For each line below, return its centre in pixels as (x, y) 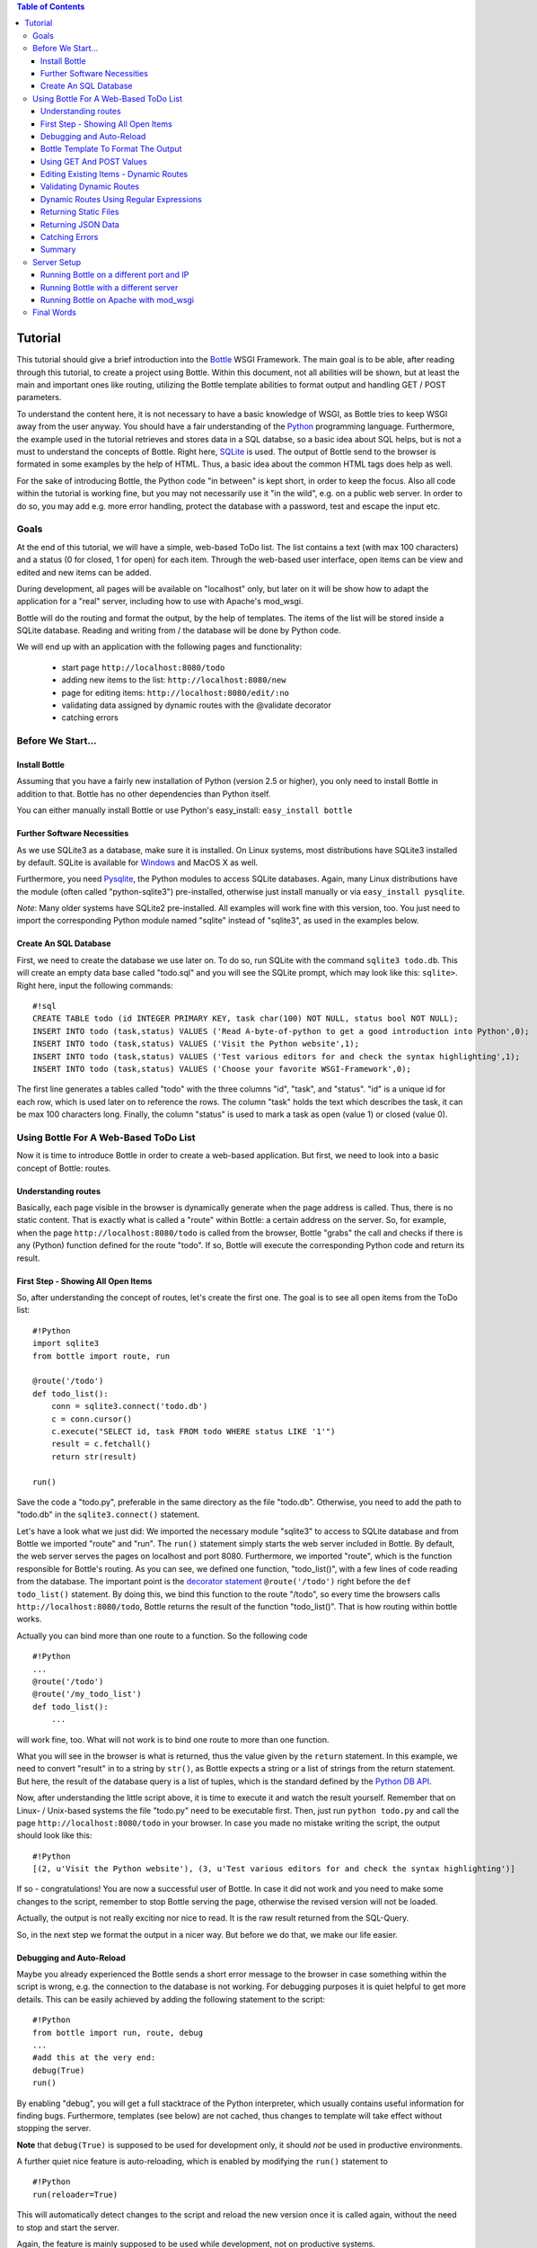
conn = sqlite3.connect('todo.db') (129, 1406)
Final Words (54, 312)
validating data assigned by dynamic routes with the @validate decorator (196, 705)
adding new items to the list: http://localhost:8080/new (174, 680)
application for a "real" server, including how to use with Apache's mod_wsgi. (160, 602)
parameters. (39, 397)
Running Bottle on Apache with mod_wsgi (118, 299)
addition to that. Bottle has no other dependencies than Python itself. (144, 794)
